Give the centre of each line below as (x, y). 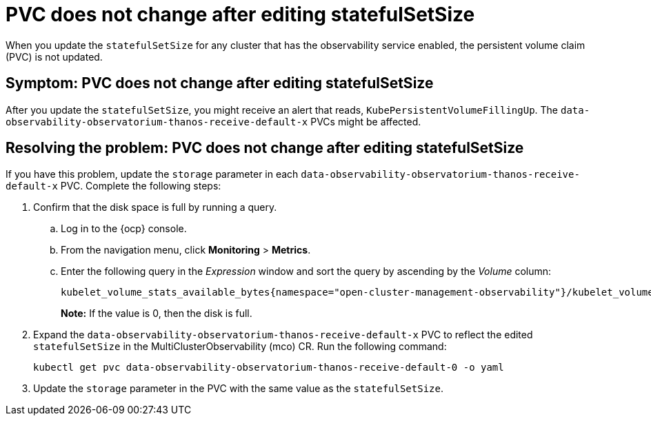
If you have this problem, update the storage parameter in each (152, 174)
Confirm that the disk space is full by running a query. (155, 207)
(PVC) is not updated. (54, 57)
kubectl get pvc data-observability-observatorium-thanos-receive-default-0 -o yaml (269, 368)
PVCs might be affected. (366, 121)
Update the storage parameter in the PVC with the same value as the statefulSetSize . (238, 389)
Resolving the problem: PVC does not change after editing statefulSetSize (265, 148)
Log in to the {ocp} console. (124, 229)
